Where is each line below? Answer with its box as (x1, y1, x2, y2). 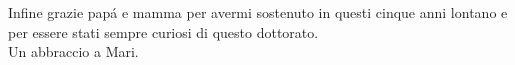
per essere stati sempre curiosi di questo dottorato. (8, 21, 319, 42)
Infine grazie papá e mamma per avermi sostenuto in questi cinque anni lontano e (8, 2, 508, 22)
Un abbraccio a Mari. (8, 41, 139, 62)
